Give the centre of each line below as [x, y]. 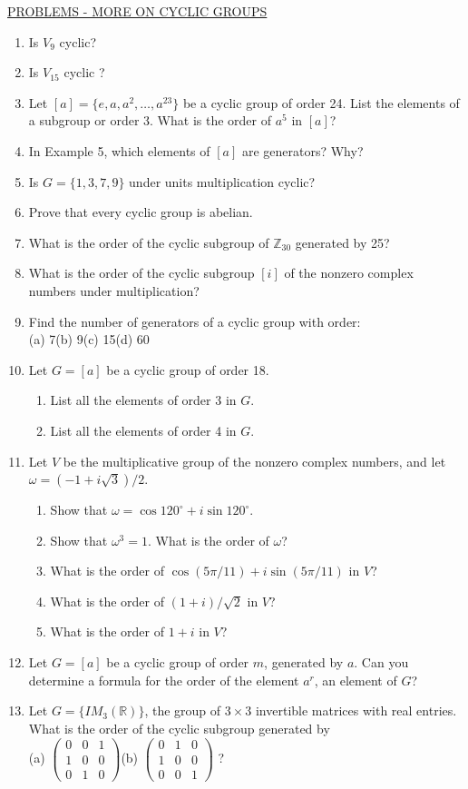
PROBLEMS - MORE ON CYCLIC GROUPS [137, 11]
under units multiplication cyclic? [222, 181]
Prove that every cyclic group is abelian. [141, 212]
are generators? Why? [302, 150]
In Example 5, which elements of [119, 150]
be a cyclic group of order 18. [188, 369]
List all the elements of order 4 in [143, 430]
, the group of [183, 710]
